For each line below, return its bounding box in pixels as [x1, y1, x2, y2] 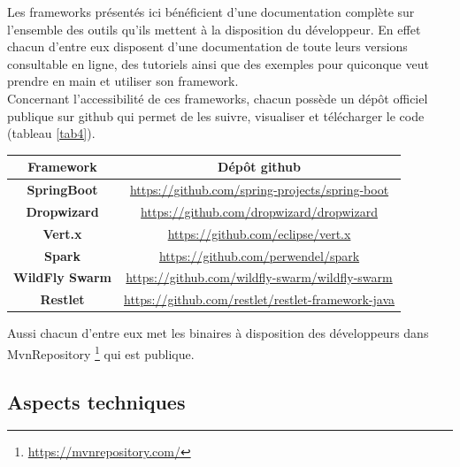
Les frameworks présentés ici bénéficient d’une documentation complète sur [7, 3, 415, 20]
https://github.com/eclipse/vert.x [167, 224, 351, 242]
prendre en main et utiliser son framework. [7, 72, 239, 90]
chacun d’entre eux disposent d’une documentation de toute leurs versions [7, 37, 408, 56]
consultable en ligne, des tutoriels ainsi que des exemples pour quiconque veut [7, 54, 429, 73]
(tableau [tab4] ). [7, 124, 96, 142]
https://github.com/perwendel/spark [158, 246, 360, 264]
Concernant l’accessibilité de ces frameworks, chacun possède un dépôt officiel [7, 88, 428, 107]
